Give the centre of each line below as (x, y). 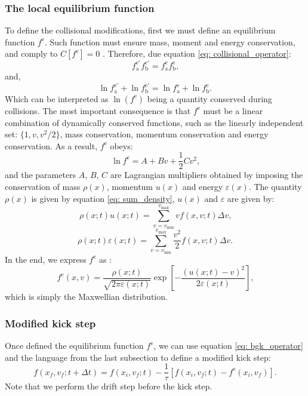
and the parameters (41, 175)
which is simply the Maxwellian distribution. (86, 297)
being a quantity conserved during (210, 98)
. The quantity (275, 186)
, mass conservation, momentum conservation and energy (164, 134)
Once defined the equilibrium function (74, 345)
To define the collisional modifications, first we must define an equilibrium (140, 30)
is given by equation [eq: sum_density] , (103, 198)
